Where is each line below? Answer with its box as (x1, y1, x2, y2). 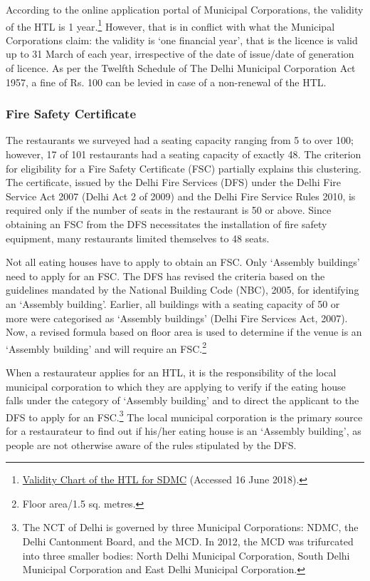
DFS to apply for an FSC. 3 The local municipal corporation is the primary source (6, 407, 363, 424)
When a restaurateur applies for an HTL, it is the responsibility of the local (6, 365, 337, 379)
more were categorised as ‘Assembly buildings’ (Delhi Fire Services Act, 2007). (6, 310, 348, 325)
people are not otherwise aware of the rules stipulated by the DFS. (6, 437, 297, 452)
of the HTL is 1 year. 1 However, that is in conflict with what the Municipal (6, 16, 335, 34)
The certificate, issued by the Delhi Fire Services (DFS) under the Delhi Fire (6, 175, 341, 190)
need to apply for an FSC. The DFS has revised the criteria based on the (6, 268, 325, 283)
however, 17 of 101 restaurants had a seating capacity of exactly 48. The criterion (6, 147, 361, 162)
